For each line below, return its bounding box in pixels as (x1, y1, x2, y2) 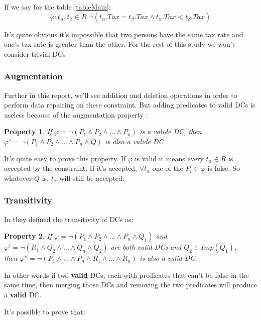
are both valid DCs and (110, 242, 182, 252)
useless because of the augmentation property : (4, 109, 148, 120)
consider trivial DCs (4, 48, 66, 59)
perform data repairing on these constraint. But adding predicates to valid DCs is (4, 99, 255, 110)
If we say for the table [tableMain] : (4, 2, 111, 12)
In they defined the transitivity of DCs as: (4, 214, 134, 224)
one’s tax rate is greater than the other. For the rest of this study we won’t (4, 39, 235, 49)
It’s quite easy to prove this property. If (4, 153, 126, 163)
